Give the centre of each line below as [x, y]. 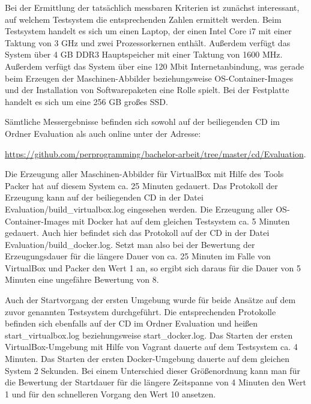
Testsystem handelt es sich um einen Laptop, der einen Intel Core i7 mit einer [148, 31]
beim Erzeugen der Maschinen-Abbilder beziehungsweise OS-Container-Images [149, 78]
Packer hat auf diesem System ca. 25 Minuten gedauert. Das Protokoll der [141, 185]
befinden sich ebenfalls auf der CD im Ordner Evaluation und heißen [131, 323]
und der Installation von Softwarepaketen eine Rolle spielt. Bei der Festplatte [147, 90]
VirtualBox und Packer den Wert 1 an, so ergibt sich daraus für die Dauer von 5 [153, 267]
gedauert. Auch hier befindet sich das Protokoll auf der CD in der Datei [137, 233]
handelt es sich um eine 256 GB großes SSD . [86, 101]
